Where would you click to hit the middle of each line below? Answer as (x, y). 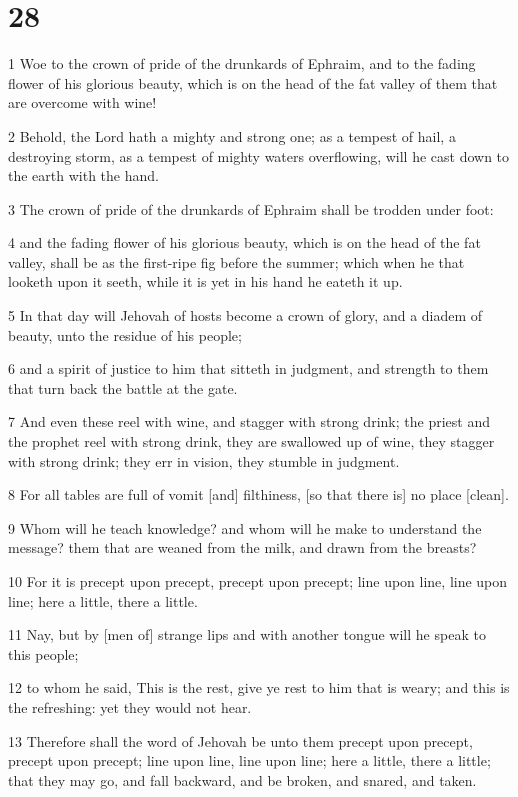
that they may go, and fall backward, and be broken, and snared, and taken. (242, 779)
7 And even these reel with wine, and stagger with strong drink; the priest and (249, 421)
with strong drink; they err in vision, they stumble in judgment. (204, 460)
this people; (43, 653)
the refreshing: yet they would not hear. (130, 706)
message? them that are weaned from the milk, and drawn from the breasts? (242, 547)
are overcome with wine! (82, 102)
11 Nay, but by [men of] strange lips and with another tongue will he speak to (247, 634)
